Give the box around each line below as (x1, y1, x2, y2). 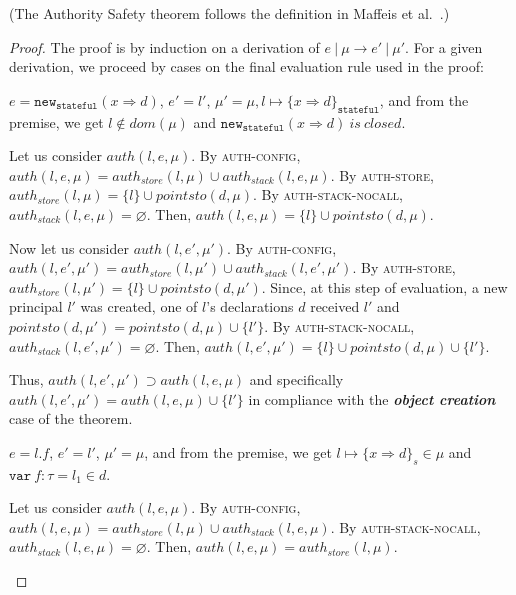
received (310, 296, 360, 317)
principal (9, 296, 63, 317)
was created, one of (80, 296, 198, 317)
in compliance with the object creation (248, 388, 496, 409)
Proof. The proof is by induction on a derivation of (9, 36, 320, 57)
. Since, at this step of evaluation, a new (261, 276, 508, 297)
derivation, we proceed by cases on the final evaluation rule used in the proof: (9, 56, 484, 77)
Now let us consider (9, 237, 129, 258)
